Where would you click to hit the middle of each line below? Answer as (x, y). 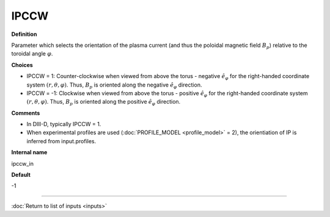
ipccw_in (22, 163)
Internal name (29, 152)
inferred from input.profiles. (61, 141)
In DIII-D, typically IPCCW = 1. (64, 124)
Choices (22, 65)
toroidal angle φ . (32, 54)
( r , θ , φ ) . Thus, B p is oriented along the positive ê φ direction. (104, 102)
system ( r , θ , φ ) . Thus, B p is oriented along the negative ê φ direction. (114, 85)
